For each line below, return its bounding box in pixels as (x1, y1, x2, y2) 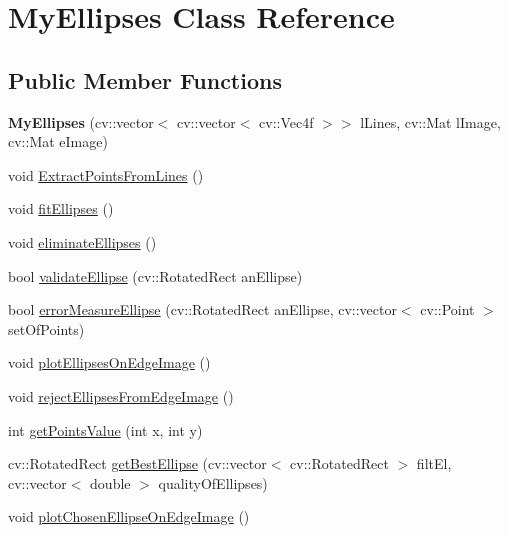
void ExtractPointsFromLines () (8, 164, 204, 185)
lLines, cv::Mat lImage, (360, 111, 501, 132)
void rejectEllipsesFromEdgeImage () (8, 385, 234, 406)
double (90, 472, 131, 493)
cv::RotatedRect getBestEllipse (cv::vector (8, 453, 267, 474)
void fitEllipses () (8, 198, 114, 219)
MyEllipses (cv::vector (8, 111, 154, 132)
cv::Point (420, 299, 475, 320)
